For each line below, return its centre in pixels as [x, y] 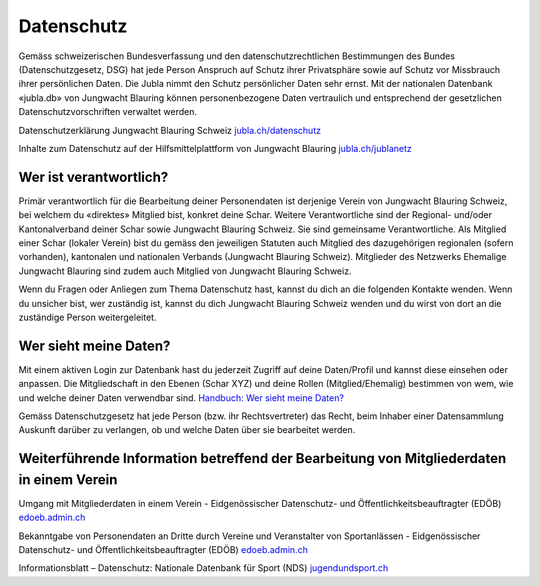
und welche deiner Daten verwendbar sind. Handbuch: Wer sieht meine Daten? [181, 397]
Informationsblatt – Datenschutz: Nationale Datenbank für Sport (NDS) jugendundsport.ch [203, 568]
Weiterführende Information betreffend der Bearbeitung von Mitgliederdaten [262, 458]
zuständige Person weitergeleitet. [87, 317]
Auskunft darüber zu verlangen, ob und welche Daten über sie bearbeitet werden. [187, 430]
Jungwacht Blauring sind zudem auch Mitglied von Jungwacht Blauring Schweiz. [185, 271]
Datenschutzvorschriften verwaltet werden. [107, 112]
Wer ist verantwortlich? [93, 176]
